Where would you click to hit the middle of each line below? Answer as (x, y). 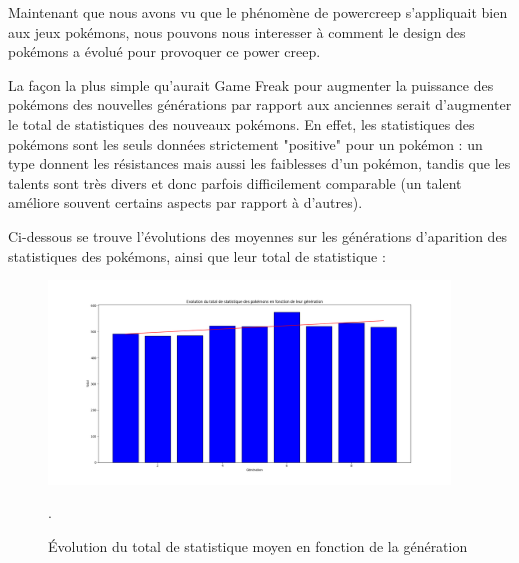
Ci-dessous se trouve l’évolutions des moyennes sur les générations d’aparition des (258, 235)
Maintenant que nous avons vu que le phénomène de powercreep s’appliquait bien (258, 12)
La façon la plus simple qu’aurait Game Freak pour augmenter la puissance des (251, 84)
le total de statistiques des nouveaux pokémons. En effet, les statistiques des (241, 123)
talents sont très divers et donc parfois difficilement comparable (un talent (235, 182)
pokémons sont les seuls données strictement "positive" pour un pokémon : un (245, 143)
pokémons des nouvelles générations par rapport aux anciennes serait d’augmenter (260, 104)
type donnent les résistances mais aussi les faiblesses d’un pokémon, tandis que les (259, 163)
